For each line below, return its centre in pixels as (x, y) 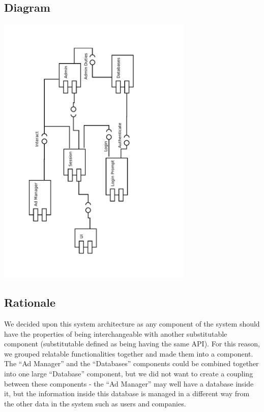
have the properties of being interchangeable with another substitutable (116, 333)
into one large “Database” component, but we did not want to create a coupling (129, 373)
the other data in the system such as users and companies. (95, 403)
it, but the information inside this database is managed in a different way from (127, 393)
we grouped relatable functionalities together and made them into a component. (129, 353)
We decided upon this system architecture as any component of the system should (132, 323)
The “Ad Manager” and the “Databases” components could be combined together (131, 363)
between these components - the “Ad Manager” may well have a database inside (129, 383)
